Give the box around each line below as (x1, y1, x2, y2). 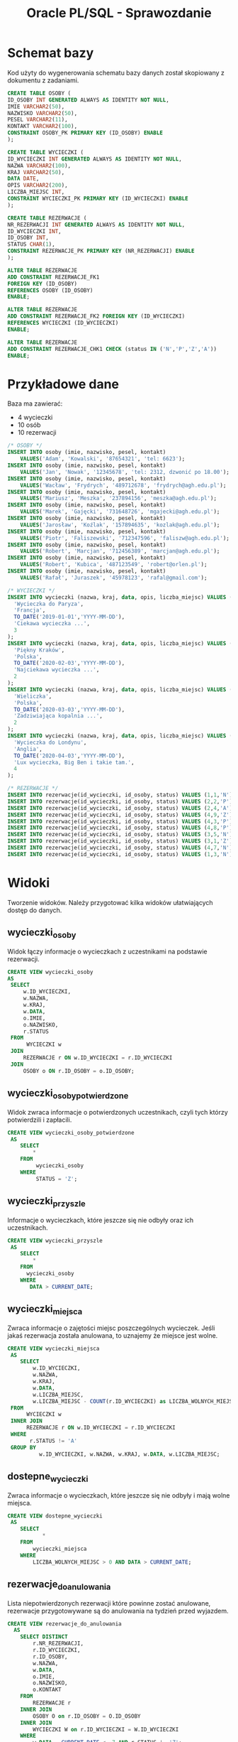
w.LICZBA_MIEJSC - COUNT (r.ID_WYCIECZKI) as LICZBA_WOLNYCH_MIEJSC (33, 1397, 236, 1405)
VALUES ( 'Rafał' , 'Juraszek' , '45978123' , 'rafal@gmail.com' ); (20, 574, 208, 581)
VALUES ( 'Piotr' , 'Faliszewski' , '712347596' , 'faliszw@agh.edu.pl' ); (20, 534, 230, 541)
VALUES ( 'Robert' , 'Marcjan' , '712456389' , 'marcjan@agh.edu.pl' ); (20, 548, 220, 555)
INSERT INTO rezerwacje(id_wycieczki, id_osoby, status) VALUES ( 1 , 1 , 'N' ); (7, 791, 236, 799)
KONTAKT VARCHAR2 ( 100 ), (7, 123, 78, 130)
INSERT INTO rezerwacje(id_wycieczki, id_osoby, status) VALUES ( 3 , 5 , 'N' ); (7, 831, 236, 838)
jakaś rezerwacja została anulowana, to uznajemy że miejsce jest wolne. (7, 1331, 218, 1340)
